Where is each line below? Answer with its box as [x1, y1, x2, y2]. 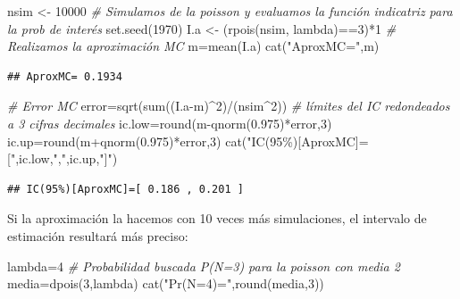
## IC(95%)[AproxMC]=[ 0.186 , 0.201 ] [7, 182, 244, 195]
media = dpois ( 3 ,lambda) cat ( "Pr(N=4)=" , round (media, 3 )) [7, 274, 324, 293]
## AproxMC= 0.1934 [7, 70, 122, 83]
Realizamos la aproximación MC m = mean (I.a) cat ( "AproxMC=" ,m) [7, 37, 380, 55]
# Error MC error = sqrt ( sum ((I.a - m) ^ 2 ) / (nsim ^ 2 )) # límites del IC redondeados [7, 96, 450, 115]
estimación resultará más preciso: [7, 226, 188, 245]
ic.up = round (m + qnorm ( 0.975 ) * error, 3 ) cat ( [7, 131, 247, 150]
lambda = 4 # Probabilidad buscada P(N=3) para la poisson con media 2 [7, 256, 400, 275]
